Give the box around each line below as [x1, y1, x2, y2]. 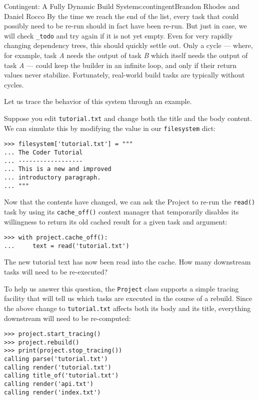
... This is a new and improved [4, 165, 111, 173]
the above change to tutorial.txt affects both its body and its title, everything [4, 302, 251, 313]
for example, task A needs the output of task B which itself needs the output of [4, 50, 248, 60]
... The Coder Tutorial [4, 148, 83, 156]
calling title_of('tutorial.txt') [4, 372, 119, 379]
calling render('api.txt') [4, 380, 93, 388]
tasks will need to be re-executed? [4, 266, 108, 277]
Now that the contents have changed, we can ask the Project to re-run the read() [4, 196, 255, 207]
